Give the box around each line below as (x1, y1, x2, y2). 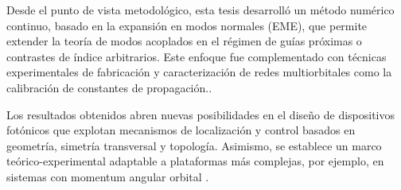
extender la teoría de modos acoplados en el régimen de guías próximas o (6, 33, 362, 49)
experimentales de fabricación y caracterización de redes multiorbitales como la (6, 64, 392, 80)
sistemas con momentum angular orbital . (6, 168, 209, 184)
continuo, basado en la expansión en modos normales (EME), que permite (6, 17, 368, 33)
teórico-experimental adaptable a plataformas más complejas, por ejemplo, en (6, 153, 384, 169)
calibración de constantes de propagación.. (6, 79, 212, 95)
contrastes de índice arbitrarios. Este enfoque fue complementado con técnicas (6, 48, 387, 64)
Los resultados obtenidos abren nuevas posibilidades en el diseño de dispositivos (6, 106, 395, 122)
